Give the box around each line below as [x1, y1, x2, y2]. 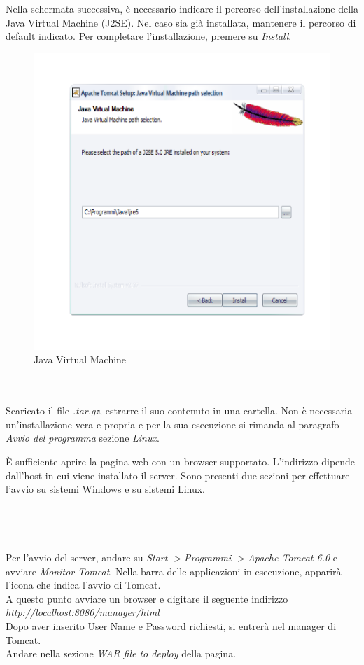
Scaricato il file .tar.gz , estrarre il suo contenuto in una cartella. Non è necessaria [6, 403, 353, 418]
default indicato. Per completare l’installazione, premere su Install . [6, 29, 292, 43]
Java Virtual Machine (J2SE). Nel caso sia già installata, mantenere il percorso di [6, 15, 356, 29]
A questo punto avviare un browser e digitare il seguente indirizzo [6, 591, 288, 605]
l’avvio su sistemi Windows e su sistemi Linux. [6, 482, 205, 496]
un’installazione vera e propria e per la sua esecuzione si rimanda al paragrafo [6, 416, 339, 431]
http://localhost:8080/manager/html [6, 605, 160, 619]
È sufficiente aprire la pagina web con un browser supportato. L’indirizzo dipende [6, 454, 356, 468]
